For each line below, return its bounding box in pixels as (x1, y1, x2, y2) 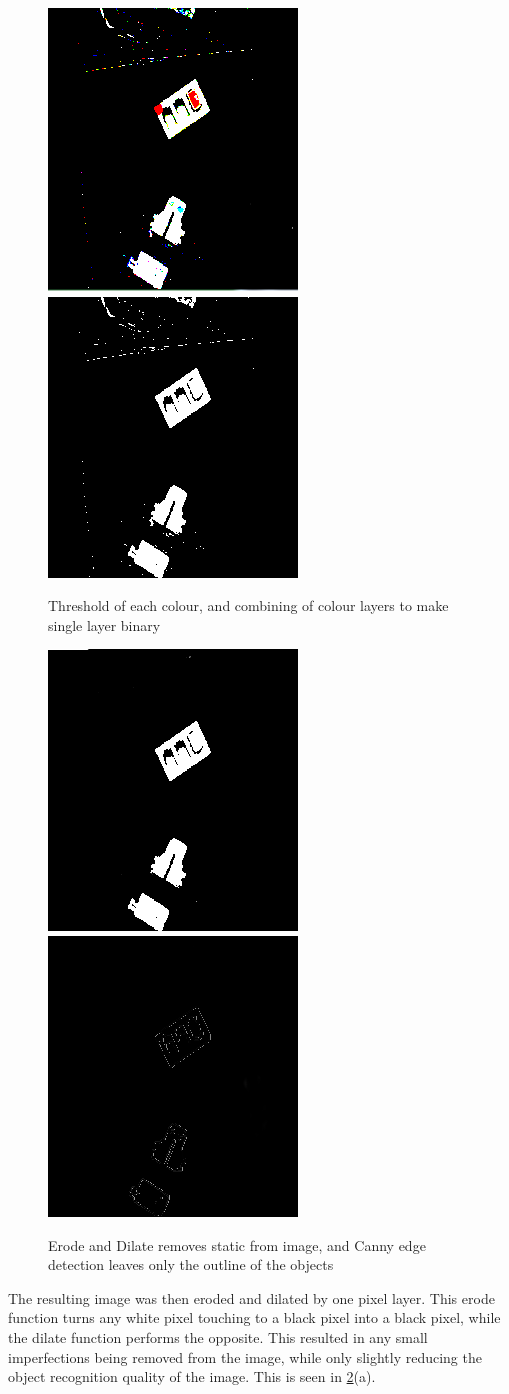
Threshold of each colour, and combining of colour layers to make (48, 595, 449, 616)
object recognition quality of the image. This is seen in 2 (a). (8, 1366, 376, 1387)
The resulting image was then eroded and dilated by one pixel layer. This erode (8, 1287, 495, 1308)
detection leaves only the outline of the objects (48, 1254, 334, 1275)
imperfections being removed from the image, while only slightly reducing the (8, 1346, 482, 1367)
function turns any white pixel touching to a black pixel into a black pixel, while (8, 1307, 501, 1328)
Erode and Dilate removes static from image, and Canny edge (48, 1234, 426, 1255)
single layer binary (48, 614, 161, 635)
